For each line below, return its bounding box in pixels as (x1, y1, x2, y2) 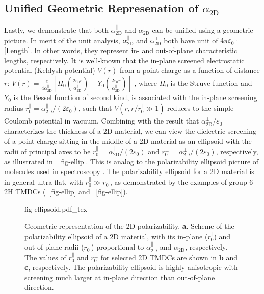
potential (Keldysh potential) (4, 65, 95, 76)
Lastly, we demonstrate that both (4, 24, 109, 35)
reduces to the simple (167, 103, 234, 113)
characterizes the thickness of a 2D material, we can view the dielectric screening (4, 125, 256, 136)
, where (134, 77, 157, 88)
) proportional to (91, 241, 144, 252)
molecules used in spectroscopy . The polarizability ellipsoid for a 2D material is (4, 166, 254, 177)
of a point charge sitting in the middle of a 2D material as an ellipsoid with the (4, 135, 252, 146)
